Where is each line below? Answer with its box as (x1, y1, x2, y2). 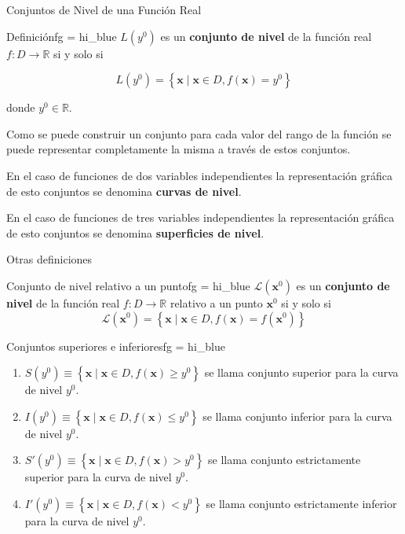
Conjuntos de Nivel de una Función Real (6, 2, 202, 17)
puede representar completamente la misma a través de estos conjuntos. (6, 141, 351, 157)
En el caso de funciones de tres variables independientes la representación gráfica (6, 209, 395, 226)
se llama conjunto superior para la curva (204, 364, 399, 381)
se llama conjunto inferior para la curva (202, 407, 392, 424)
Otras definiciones (6, 251, 93, 267)
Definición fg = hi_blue (6, 28, 117, 44)
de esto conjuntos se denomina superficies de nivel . (6, 224, 265, 241)
